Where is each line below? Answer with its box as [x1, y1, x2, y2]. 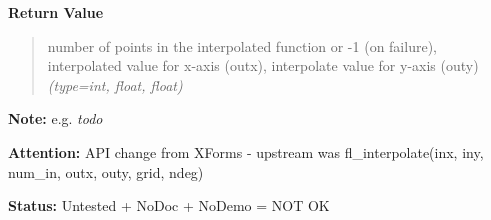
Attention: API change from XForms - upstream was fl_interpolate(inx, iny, [8, 141, 484, 162]
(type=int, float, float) [47, 74, 183, 95]
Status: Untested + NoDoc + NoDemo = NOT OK [8, 195, 330, 216]
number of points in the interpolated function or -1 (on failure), [47, 35, 437, 56]
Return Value [8, 2, 104, 22]
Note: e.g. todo [8, 108, 103, 129]
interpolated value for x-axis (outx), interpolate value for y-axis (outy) [47, 55, 479, 76]
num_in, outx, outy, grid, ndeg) [8, 161, 204, 182]
